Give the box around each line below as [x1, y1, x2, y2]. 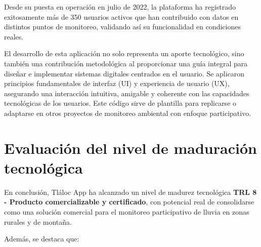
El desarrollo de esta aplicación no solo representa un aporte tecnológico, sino [4, 48, 244, 59]
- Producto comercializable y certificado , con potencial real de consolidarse [4, 196, 254, 207]
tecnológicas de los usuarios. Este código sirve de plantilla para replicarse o [4, 98, 237, 108]
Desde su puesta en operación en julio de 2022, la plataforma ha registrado [4, 2, 236, 12]
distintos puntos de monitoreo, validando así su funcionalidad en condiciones [4, 21, 241, 32]
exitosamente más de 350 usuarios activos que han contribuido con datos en [4, 11, 239, 22]
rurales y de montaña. [4, 216, 72, 227]
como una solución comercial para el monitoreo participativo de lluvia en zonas [4, 207, 249, 217]
